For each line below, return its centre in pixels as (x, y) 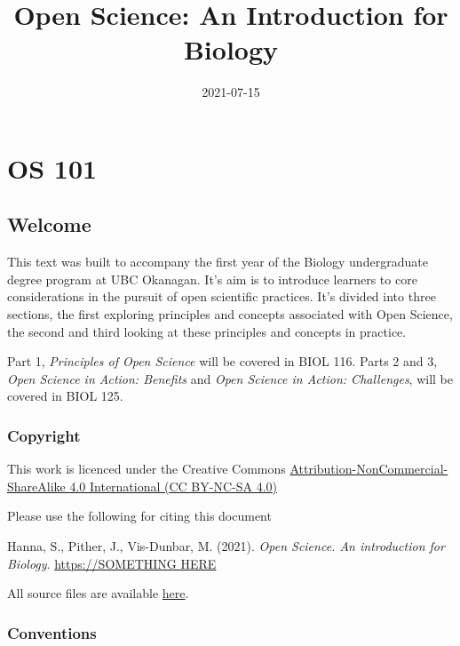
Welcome (49, 224)
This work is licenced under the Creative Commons (147, 469)
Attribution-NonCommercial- (369, 469)
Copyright (44, 435)
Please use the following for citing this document (139, 516)
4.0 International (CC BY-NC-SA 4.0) (173, 486)
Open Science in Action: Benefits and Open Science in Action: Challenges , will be (230, 378)
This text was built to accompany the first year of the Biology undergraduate (218, 262)
